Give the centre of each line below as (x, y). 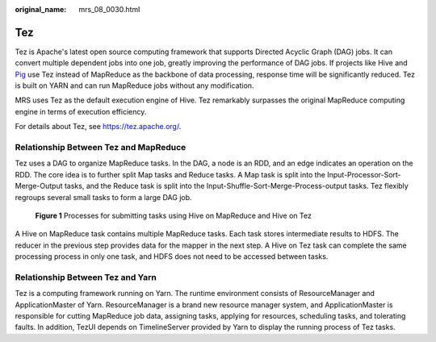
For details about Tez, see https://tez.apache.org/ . (98, 127)
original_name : (41, 9)
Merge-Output (39, 186)
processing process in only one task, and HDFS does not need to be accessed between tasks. (172, 256)
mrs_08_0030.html (109, 9)
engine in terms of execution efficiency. (81, 111)
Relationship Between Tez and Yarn (86, 277)
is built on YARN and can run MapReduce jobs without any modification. (134, 85)
